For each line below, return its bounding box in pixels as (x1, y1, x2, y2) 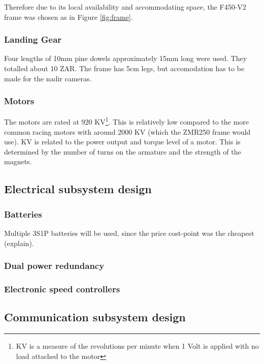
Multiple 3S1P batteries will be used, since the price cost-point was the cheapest (4, 228, 254, 238)
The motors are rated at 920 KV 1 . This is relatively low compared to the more (4, 115, 249, 127)
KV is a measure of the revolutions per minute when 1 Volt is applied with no (16, 341, 259, 351)
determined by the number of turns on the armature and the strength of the (4, 146, 241, 157)
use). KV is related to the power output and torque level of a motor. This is (4, 136, 241, 147)
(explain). (4, 237, 34, 248)
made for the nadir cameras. (4, 73, 92, 83)
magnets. (4, 156, 32, 167)
